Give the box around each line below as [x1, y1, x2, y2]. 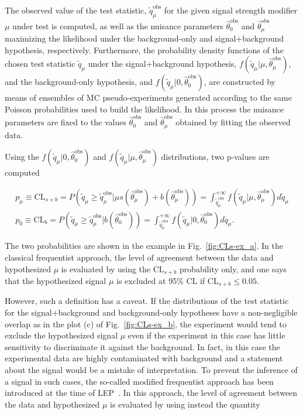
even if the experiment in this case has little [128, 329, 285, 341]
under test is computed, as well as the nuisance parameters [12, 19, 223, 32]
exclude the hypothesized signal [5, 329, 118, 341]
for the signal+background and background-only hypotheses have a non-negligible [5, 306, 298, 319]
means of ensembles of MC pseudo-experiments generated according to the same [5, 91, 292, 104]
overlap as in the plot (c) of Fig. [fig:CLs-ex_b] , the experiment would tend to [5, 317, 287, 330]
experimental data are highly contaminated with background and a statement [5, 352, 283, 364]
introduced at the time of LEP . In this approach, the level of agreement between [5, 386, 298, 399]
